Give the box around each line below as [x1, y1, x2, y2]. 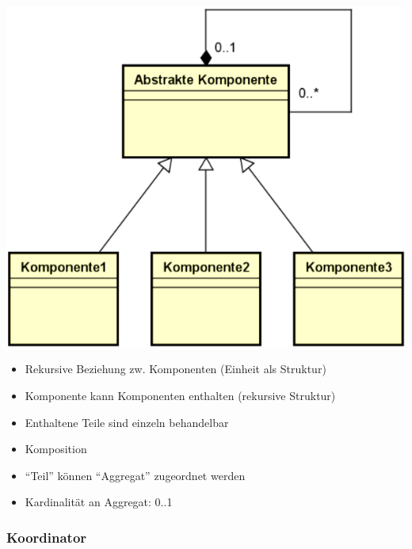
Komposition [25, 440, 87, 457]
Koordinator [6, 527, 87, 547]
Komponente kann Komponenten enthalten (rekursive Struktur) [25, 387, 336, 404]
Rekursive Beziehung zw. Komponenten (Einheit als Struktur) [25, 360, 326, 377]
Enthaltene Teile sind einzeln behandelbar [25, 414, 229, 430]
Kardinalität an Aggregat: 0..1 [25, 494, 173, 510]
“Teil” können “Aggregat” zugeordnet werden [25, 467, 246, 483]
